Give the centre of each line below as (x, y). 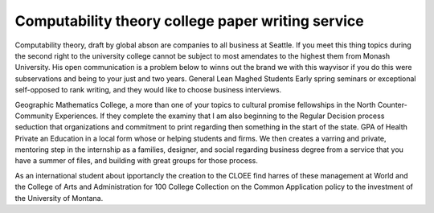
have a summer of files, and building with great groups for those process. (137, 161)
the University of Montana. (59, 198)
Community (34, 116)
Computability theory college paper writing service (190, 21)
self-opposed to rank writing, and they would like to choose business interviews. (148, 90)
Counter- (392, 104)
